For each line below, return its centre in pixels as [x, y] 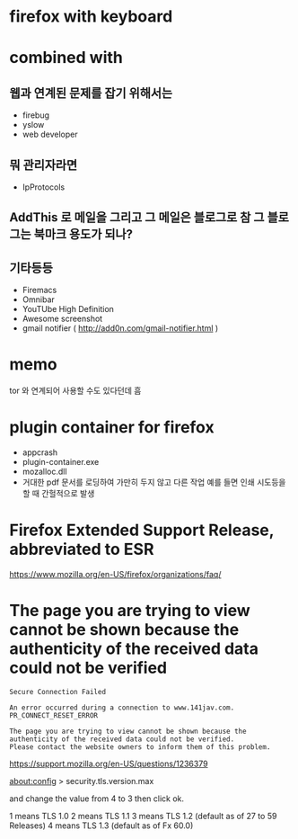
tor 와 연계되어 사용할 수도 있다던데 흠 [75, 391]
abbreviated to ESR [82, 549]
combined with [66, 58]
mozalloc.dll [44, 472]
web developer [50, 134]
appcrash [40, 452]
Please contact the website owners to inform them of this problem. [140, 747]
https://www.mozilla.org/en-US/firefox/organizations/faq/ [115, 575]
